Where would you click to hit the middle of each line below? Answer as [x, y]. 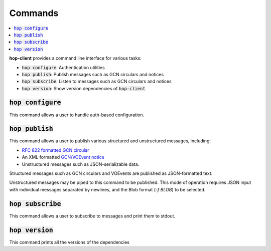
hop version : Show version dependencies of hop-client [84, 88]
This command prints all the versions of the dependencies [70, 242]
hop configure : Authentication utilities [63, 67]
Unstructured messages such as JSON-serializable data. [81, 164]
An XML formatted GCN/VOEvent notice [63, 157]
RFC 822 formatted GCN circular [55, 150]
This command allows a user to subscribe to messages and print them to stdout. [92, 216]
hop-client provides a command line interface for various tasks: [75, 58]
